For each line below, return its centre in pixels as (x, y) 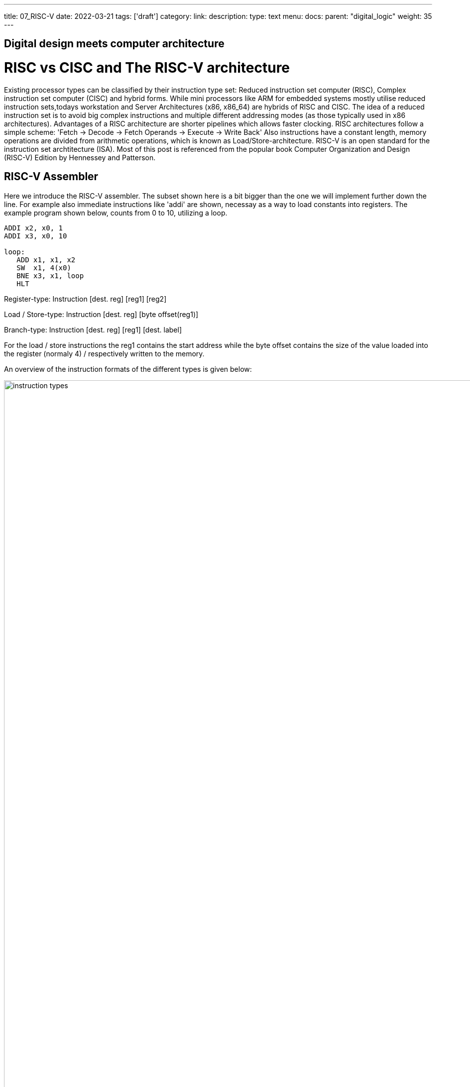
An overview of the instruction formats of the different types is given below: (128, 369)
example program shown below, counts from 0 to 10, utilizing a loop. (116, 213)
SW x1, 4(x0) (44, 268)
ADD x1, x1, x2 (46, 260)
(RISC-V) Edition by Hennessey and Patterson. (80, 157)
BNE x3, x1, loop (50, 275)
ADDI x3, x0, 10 (36, 236)
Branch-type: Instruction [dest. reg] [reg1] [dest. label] (93, 329)
